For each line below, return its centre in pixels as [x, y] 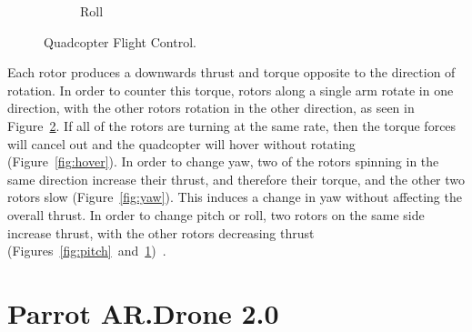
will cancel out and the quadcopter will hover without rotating [181, 143]
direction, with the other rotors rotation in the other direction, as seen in [211, 108]
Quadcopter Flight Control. [120, 41]
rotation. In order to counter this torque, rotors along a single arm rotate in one [231, 90]
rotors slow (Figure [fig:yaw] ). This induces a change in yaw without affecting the [235, 197]
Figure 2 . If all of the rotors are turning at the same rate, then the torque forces [232, 125]
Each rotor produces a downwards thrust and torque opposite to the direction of [231, 72]
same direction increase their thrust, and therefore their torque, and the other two [236, 179]
